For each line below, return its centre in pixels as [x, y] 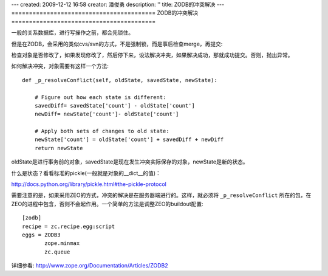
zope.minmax [62, 243]
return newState [59, 148]
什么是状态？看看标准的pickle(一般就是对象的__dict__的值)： [86, 173]
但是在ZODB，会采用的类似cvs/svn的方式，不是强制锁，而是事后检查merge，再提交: [117, 44]
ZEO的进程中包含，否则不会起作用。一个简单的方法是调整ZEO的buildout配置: [107, 204]
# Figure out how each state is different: [100, 97]
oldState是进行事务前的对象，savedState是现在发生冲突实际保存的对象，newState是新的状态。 [130, 162]
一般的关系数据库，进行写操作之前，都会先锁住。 [72, 33]
